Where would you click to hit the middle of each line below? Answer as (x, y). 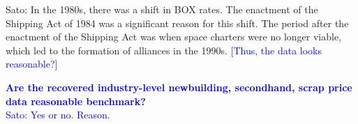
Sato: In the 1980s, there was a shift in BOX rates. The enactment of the (162, 9)
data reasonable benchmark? (76, 101)
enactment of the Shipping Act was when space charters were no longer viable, (174, 37)
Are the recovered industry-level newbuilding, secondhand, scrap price (179, 87)
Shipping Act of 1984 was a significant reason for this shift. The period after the (177, 23)
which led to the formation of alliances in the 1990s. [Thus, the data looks (164, 50)
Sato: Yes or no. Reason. (58, 115)
